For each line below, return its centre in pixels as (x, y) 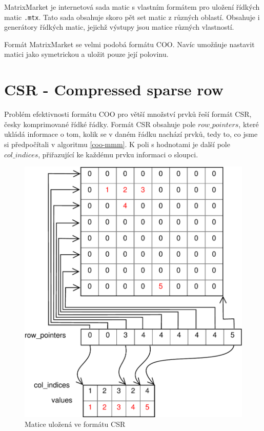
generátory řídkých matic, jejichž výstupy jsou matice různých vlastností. (119, 27)
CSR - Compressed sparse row (114, 89)
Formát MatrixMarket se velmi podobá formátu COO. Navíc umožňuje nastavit (129, 44)
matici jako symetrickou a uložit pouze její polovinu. (86, 54)
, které (249, 124)
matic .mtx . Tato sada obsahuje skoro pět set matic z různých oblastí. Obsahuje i (132, 17)
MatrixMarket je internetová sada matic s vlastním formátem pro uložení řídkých (132, 7)
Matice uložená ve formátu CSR (75, 424)
